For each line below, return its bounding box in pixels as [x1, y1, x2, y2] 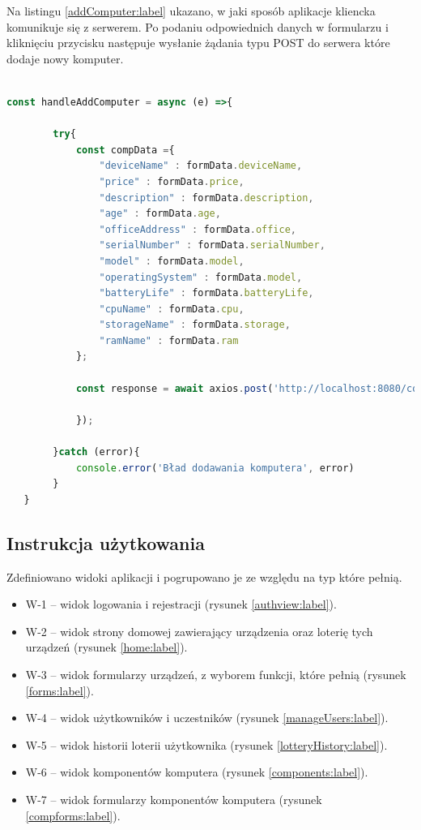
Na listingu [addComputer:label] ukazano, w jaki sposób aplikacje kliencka [6, 2, 376, 19]
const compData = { [75, 144, 175, 156]
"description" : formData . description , [99, 191, 314, 204]
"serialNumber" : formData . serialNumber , [99, 239, 325, 252]
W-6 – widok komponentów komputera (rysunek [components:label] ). [25, 763, 368, 781]
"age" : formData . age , [99, 208, 221, 220]
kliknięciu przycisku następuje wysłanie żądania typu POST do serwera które [6, 34, 390, 51]
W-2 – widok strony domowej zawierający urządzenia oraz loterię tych [25, 622, 373, 639]
